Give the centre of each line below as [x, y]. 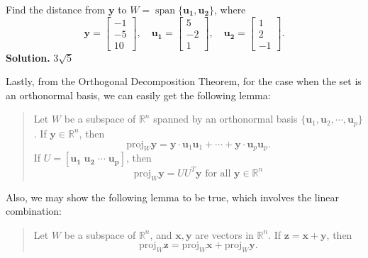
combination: [34, 211]
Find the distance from [56, 9]
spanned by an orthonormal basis [225, 119]
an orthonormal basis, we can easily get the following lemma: [138, 95]
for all [218, 173]
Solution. [28, 57]
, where [230, 9]
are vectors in [224, 234]
